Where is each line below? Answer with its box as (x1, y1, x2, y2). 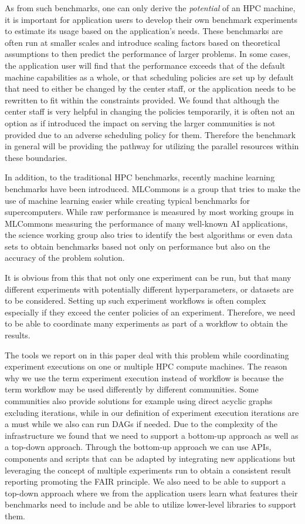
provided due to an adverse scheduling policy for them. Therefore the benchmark (5, 128, 296, 140)
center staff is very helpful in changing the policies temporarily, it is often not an (5, 105, 295, 117)
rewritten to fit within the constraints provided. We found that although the (5, 93, 279, 106)
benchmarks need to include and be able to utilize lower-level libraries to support (5, 498, 297, 510)
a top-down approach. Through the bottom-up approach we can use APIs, (5, 441, 272, 453)
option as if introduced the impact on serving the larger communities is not (5, 116, 276, 129)
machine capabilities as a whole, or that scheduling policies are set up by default (5, 70, 294, 83)
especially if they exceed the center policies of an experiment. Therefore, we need (5, 305, 296, 318)
